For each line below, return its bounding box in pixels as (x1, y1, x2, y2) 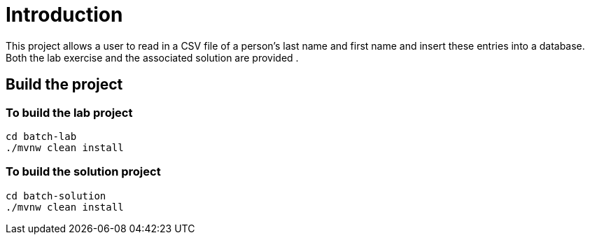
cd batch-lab (6, 130, 77, 142)
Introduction (6, 3, 123, 27)
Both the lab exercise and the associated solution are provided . (6, 51, 299, 64)
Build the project (6, 76, 123, 94)
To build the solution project (6, 164, 161, 179)
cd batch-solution (6, 190, 106, 202)
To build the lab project (6, 105, 133, 120)
